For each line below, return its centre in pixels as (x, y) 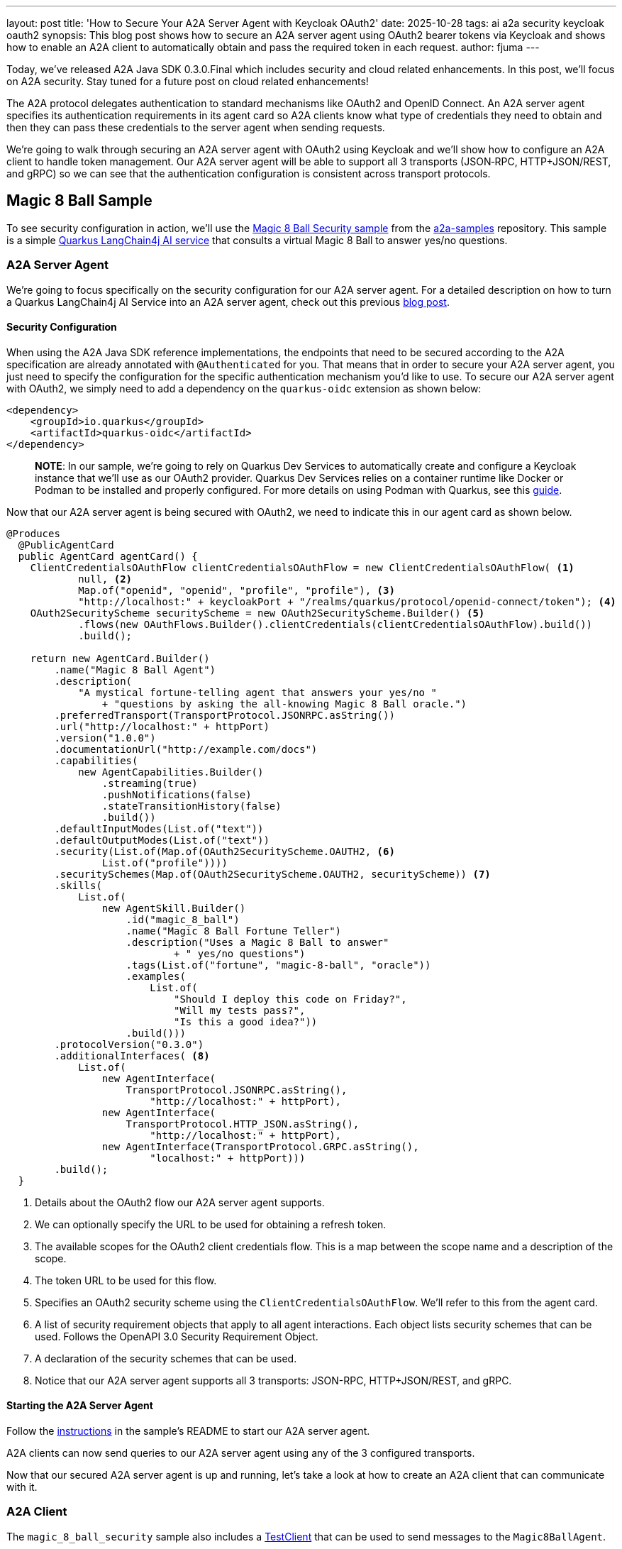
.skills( (78, 885)
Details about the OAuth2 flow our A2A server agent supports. (180, 1202)
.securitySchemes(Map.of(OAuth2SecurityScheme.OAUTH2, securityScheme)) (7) (272, 874)
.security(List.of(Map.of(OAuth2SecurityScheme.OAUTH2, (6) (224, 851)
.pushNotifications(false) (177, 794)
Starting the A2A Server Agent (80, 1406)
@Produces (33, 533)
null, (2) (105, 579)
